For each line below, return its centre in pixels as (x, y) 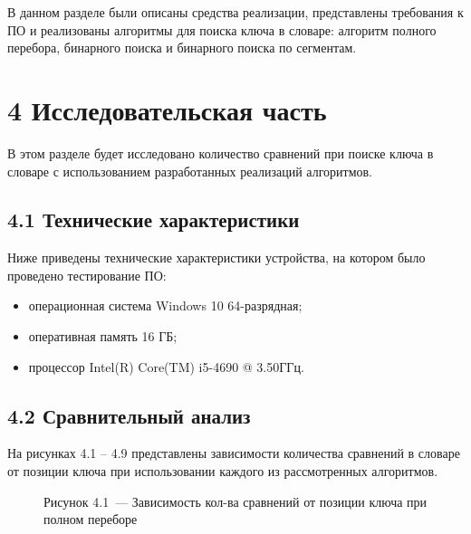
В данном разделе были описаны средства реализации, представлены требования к (235, 12)
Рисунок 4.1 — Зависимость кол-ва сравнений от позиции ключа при (235, 501)
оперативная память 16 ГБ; (103, 336)
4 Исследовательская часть (167, 109)
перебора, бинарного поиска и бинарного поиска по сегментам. (182, 48)
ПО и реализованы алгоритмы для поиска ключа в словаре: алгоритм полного (222, 29)
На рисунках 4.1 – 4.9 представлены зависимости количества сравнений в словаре (234, 453)
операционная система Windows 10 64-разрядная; (165, 305)
